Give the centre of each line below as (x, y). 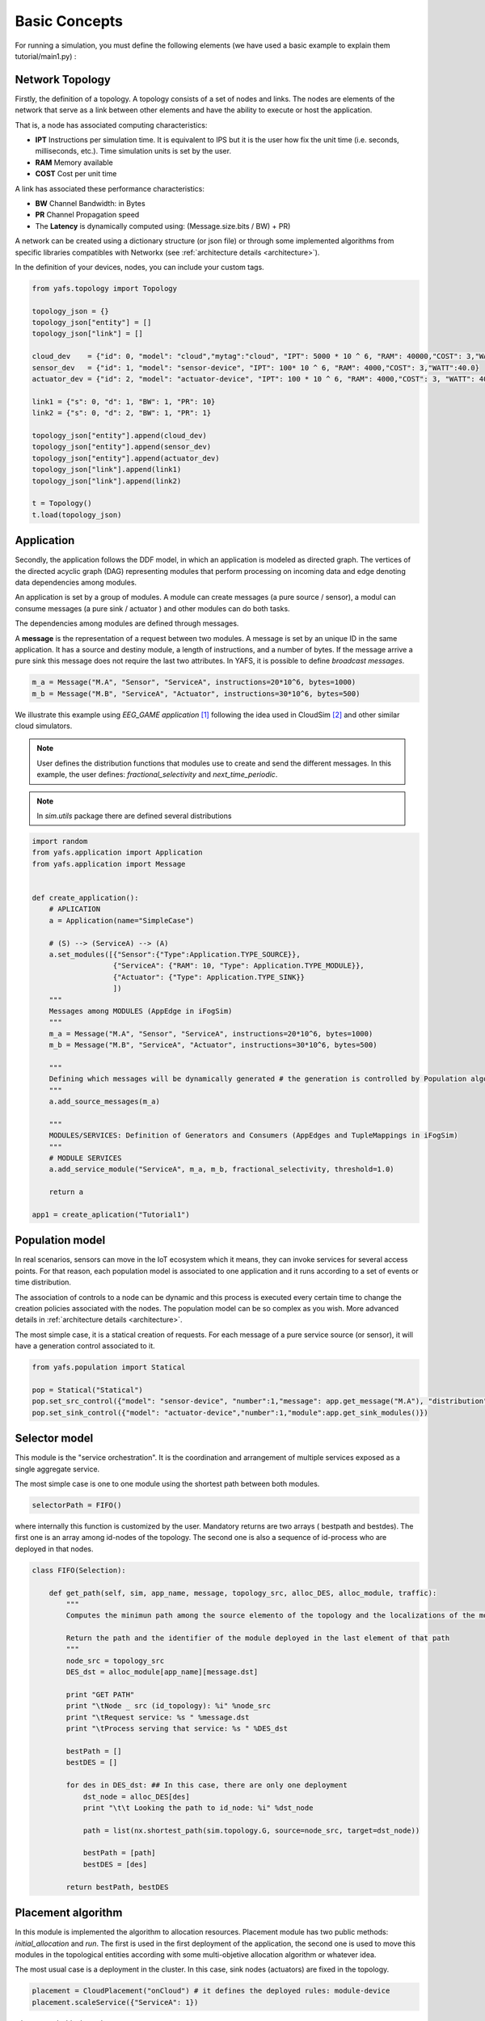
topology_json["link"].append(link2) (107, 481)
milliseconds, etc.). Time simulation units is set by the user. (133, 151)
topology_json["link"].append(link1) (107, 470)
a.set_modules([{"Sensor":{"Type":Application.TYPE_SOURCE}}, (175, 954)
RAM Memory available (74, 162)
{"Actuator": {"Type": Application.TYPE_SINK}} (209, 977)
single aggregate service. (57, 1469)
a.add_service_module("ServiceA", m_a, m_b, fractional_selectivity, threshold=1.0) (222, 1169)
